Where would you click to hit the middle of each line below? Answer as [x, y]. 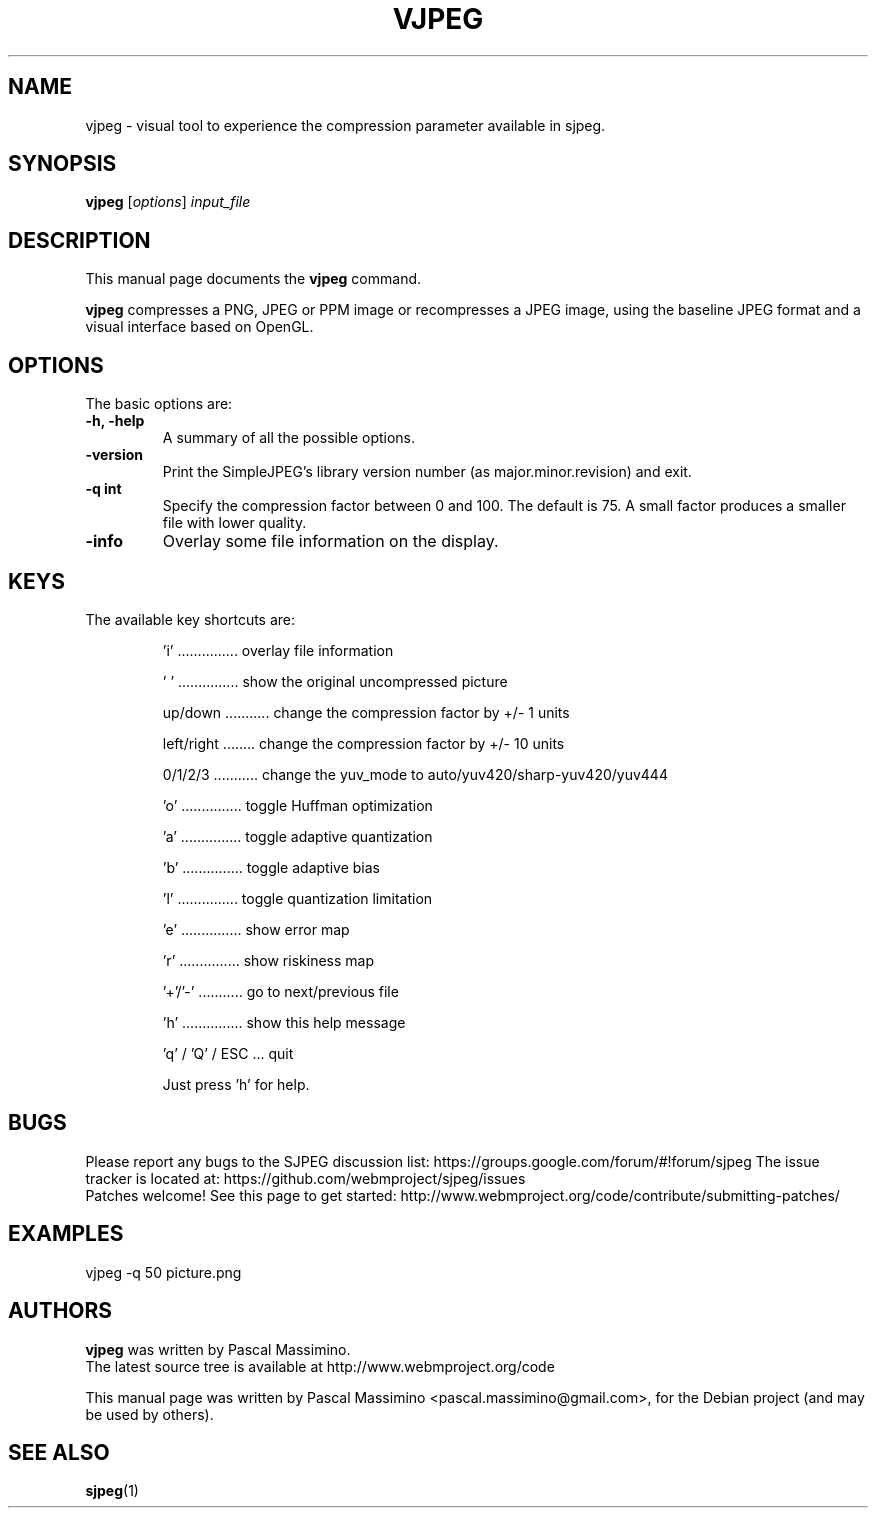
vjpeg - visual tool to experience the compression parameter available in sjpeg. [345, 125]
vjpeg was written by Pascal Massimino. [218, 1349]
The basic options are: [159, 404]
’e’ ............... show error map [256, 929]
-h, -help [115, 421]
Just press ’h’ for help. [236, 1084]
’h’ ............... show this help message [284, 1022]
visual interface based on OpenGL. [199, 327]
